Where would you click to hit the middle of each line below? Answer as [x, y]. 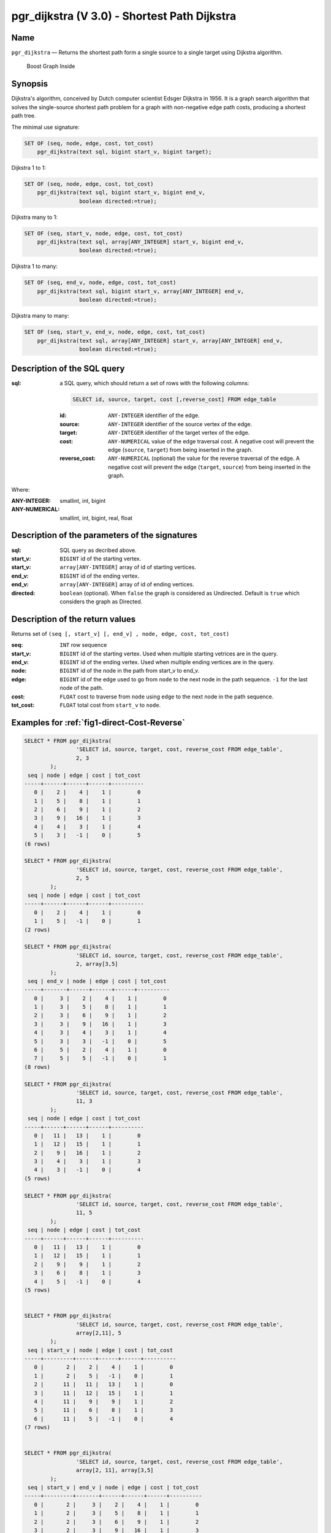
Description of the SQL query [68, 369]
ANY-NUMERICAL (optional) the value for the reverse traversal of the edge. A [204, 458]
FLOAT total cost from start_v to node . [110, 705]
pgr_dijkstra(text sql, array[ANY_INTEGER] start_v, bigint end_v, [141, 242]
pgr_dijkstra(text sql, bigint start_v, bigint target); [124, 151]
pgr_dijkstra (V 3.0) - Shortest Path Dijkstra [124, 16]
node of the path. [82, 688]
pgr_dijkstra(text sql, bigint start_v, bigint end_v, [121, 193]
